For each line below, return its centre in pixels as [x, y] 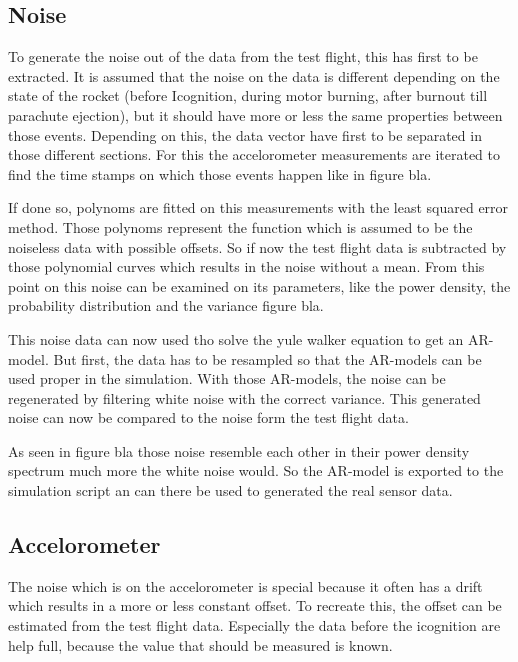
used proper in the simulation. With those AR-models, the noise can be [227, 378]
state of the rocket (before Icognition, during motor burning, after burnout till [248, 95]
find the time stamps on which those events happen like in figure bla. [220, 173]
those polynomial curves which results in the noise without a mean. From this [246, 266]
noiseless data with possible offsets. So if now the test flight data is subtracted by [257, 246]
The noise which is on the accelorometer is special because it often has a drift [245, 585]
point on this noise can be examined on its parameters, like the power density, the [259, 285]
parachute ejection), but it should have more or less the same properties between [255, 114]
